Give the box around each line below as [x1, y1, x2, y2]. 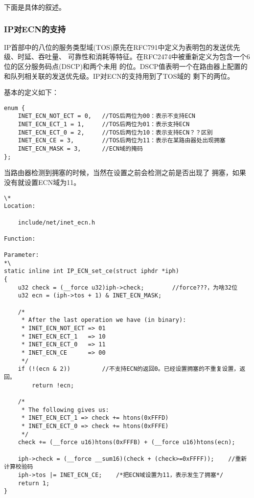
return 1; [18, 479, 50, 487]
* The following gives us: [21, 406, 109, 413]
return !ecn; [32, 382, 74, 389]
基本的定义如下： [4, 87, 59, 97]
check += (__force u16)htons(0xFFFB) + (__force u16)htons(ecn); [18, 439, 235, 446]
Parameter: [4, 251, 39, 259]
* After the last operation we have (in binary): [21, 317, 186, 324]
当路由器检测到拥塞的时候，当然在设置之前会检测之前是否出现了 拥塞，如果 [4, 167, 246, 178]
